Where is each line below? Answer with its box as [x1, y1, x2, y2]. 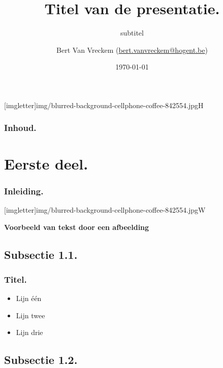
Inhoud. [4, 121, 37, 134]
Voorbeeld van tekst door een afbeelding [4, 221, 149, 232]
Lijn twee [16, 310, 45, 320]
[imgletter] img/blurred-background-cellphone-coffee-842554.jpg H [4, 99, 204, 110]
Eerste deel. [4, 153, 88, 174]
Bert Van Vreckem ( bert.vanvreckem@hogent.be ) [56, 44, 208, 55]
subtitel [120, 27, 144, 38]
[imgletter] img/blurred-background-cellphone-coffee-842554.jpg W [4, 204, 206, 215]
